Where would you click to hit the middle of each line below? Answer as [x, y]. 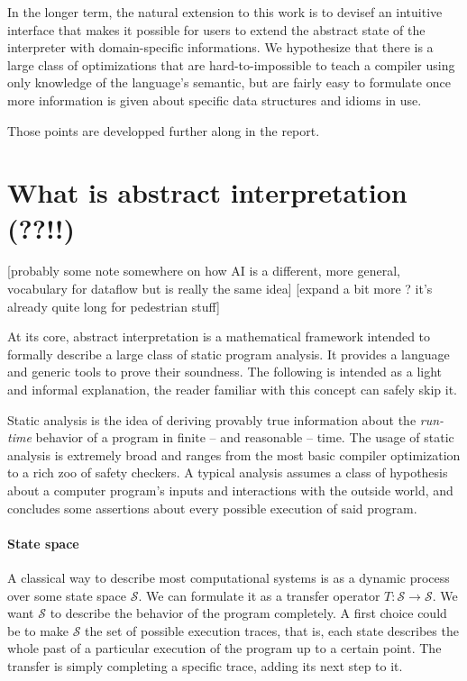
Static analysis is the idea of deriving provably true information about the [212, 419]
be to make [38, 630]
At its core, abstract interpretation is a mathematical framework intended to [219, 336]
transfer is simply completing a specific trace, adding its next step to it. [205, 665]
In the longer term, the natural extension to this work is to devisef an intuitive [225, 12]
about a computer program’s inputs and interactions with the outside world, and [230, 490]
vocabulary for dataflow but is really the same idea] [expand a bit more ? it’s [220, 289]
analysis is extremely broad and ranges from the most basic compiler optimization [234, 454]
